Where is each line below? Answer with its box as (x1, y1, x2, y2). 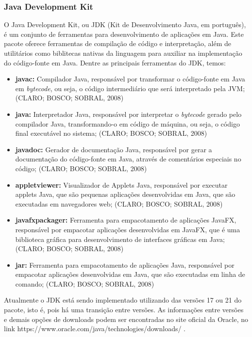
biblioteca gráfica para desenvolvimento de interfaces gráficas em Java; (15, 234, 225, 244)
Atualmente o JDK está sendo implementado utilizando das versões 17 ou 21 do (4, 295, 242, 305)
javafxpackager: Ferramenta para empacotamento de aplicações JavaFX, (15, 215, 236, 225)
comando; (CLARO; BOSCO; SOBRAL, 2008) (15, 278, 154, 289)
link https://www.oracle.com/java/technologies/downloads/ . (4, 323, 185, 334)
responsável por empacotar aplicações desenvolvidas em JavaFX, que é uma (15, 224, 240, 234)
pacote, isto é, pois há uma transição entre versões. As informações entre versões (4, 305, 244, 315)
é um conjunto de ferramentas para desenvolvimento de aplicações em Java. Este (4, 29, 244, 39)
